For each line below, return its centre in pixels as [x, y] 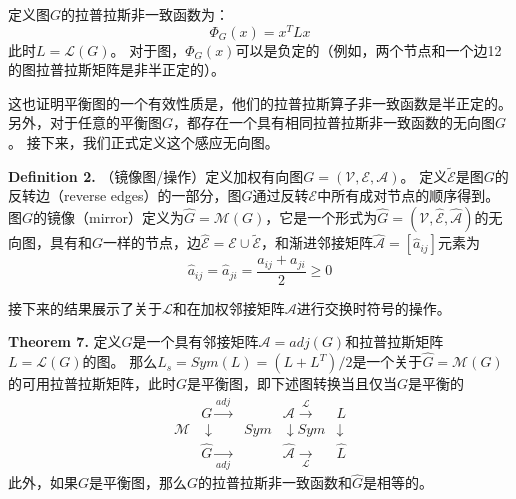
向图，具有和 [50, 242]
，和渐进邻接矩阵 [317, 242]
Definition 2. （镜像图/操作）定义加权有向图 [156, 175]
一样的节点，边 [152, 242]
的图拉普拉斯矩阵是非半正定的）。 [116, 69]
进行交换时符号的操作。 [373, 307]
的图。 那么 [120, 361]
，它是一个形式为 [321, 217]
